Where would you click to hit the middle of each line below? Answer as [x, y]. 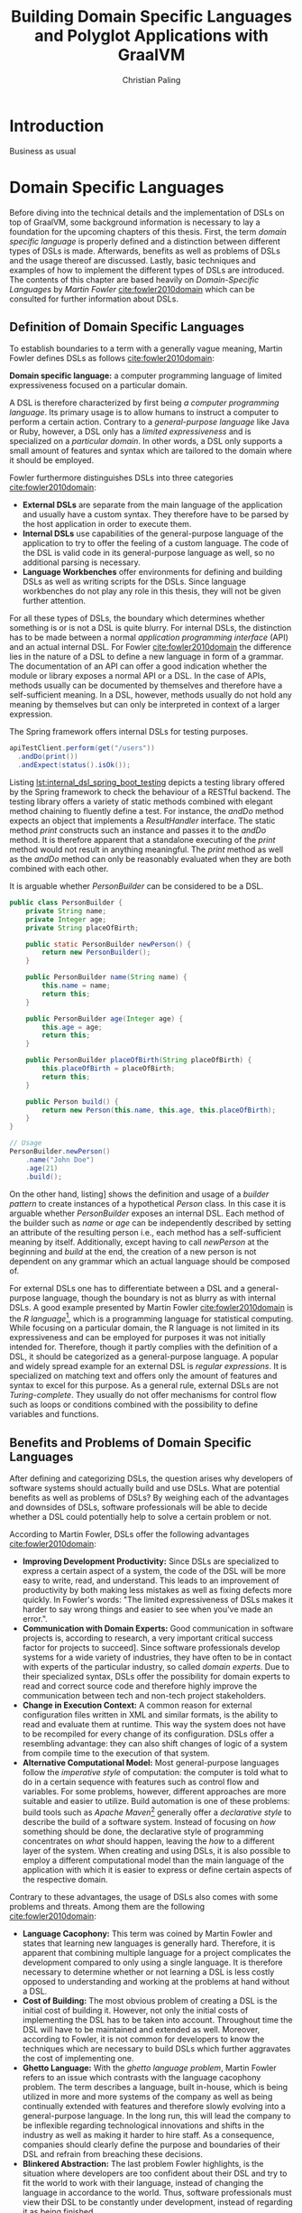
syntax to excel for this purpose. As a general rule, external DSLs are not [144, 1385]
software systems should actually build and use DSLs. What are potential [145, 1488]
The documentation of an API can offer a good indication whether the [138, 666]
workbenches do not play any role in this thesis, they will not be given [151, 591]
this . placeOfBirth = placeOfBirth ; [109, 1069]
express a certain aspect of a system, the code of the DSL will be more [154, 1571]
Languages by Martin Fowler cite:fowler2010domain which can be [132, 289]
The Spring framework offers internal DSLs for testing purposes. [129, 732]
